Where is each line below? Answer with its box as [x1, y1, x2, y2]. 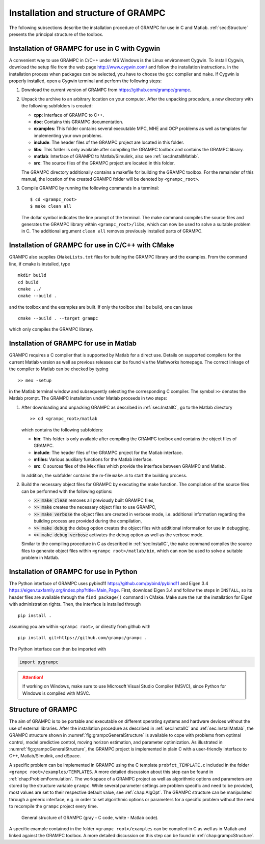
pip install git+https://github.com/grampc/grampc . [18, 635, 147, 641]
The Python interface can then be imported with [9, 646, 106, 652]
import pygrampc [19, 659, 59, 665]
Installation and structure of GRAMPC [9, 7, 166, 18]
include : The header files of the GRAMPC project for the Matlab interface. [33, 450, 184, 455]
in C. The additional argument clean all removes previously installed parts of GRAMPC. [21, 228, 203, 234]
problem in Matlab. [21, 554, 59, 561]
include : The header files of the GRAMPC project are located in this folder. [33, 139, 184, 145]
